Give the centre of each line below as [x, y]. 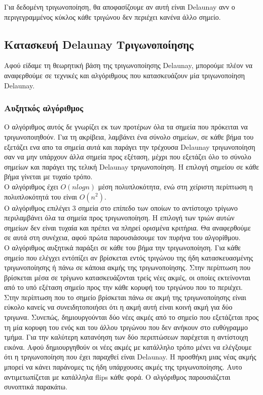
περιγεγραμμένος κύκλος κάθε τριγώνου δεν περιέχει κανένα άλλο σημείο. [112, 17]
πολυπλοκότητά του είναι [41, 196]
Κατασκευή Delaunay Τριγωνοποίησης [99, 44]
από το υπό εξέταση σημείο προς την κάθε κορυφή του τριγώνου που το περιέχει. [123, 287]
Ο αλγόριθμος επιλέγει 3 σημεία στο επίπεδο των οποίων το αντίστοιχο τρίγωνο [121, 207]
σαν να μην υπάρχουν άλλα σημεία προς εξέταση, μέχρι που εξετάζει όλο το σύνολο [128, 157]
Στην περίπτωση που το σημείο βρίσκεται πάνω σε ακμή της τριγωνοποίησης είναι [125, 297]
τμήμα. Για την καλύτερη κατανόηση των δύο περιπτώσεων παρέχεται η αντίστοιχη [126, 337]
